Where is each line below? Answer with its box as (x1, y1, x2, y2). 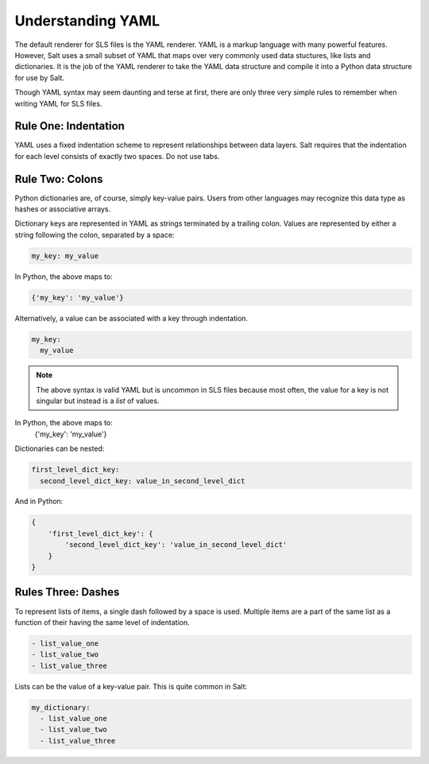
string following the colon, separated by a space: (14, 230, 175, 239)
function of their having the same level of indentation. (14, 617, 190, 627)
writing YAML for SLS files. (14, 99, 102, 108)
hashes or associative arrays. (14, 204, 111, 214)
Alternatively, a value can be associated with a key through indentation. (14, 313, 249, 323)
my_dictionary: (31, 703, 91, 712)
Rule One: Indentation (14, 119, 125, 133)
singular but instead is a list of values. (36, 396, 160, 405)
